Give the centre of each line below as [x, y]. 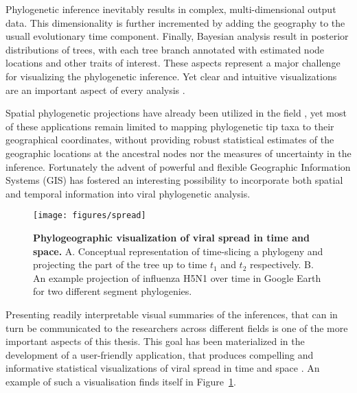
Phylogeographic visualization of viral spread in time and [171, 237]
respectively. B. [282, 264]
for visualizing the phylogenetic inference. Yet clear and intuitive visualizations [171, 76]
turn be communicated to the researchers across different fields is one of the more [177, 327]
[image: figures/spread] [90, 216]
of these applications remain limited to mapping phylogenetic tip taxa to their [170, 126]
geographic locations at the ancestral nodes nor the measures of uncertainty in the [178, 153]
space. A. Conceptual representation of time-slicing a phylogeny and [178, 251]
